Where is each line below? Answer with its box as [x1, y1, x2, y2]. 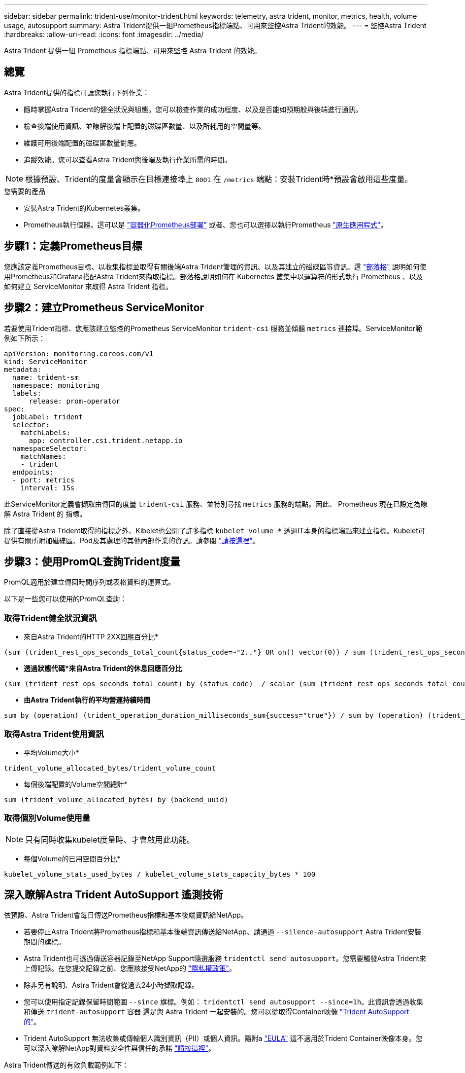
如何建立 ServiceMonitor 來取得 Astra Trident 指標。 [4, 282, 172, 291]
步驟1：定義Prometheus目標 [4, 240, 142, 253]
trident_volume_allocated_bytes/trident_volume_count [4, 764, 216, 772]
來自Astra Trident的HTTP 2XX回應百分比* [24, 632, 159, 641]
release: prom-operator [29, 397, 121, 405]
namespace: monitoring [12, 381, 100, 389]
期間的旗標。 [24, 937, 65, 946]
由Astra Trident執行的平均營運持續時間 [24, 696, 151, 704]
